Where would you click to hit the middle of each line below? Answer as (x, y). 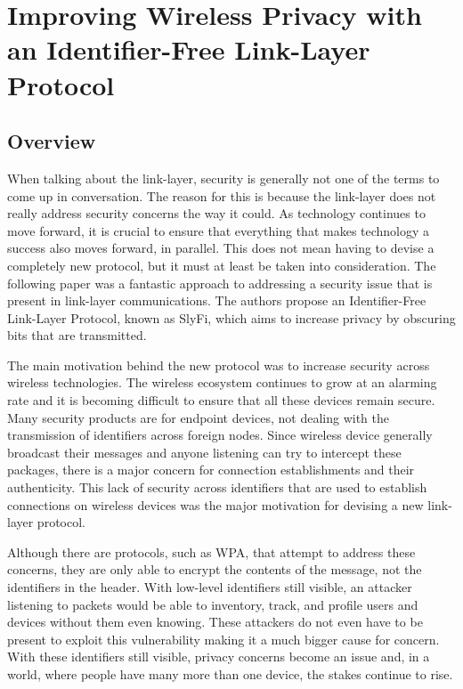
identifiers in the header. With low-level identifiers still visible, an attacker (210, 587)
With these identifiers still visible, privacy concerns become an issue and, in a (219, 657)
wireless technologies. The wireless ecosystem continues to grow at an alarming (222, 382)
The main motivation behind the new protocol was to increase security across (219, 365)
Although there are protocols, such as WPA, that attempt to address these (211, 551)
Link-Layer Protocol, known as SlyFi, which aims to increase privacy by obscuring (231, 317)
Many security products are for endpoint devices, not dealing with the (198, 417)
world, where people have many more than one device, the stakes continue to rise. (230, 673)
